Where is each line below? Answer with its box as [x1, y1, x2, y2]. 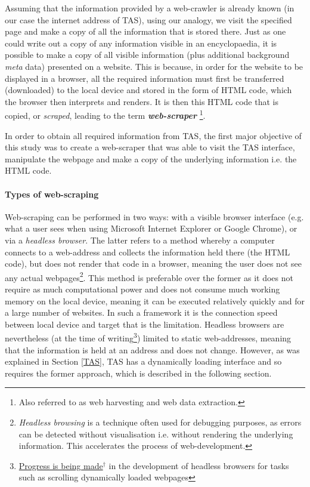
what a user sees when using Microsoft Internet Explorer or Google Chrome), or [5, 222, 297, 235]
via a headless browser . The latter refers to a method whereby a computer [5, 233, 275, 246]
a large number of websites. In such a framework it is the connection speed [5, 306, 278, 319]
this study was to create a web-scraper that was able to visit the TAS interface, [5, 141, 295, 153]
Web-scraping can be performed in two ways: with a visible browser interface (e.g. [5, 210, 304, 223]
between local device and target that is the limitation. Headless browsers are [5, 318, 284, 330]
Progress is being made [18, 459, 103, 471]
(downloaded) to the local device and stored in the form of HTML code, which [5, 84, 292, 96]
